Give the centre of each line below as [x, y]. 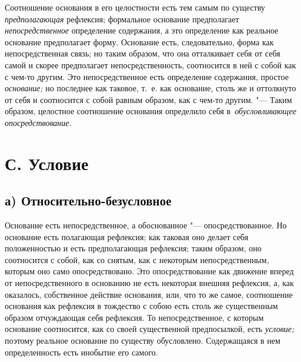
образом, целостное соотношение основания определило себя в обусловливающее [150, 111]
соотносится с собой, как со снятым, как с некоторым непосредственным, [137, 259]
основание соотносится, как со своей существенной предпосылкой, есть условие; [150, 329]
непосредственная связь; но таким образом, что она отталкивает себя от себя [143, 53]
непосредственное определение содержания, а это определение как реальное [142, 30]
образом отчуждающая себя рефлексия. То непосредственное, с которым [134, 317]
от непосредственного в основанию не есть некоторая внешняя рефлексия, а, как [149, 283]
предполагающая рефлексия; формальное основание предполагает [122, 19]
